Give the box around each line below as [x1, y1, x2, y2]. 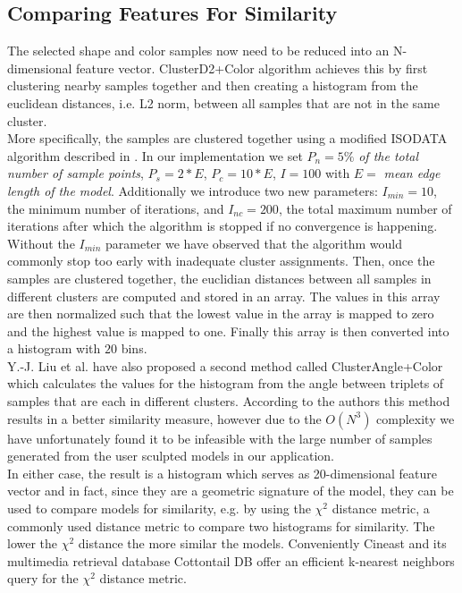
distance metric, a [332, 499, 430, 518]
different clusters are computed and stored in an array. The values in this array [7, 286, 441, 305]
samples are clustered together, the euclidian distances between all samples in [7, 268, 432, 287]
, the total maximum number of [278, 199, 452, 217]
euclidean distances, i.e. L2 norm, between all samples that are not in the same [7, 93, 440, 112]
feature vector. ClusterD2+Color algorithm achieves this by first [76, 58, 428, 77]
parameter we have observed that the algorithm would [105, 233, 402, 252]
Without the [7, 233, 75, 252]
